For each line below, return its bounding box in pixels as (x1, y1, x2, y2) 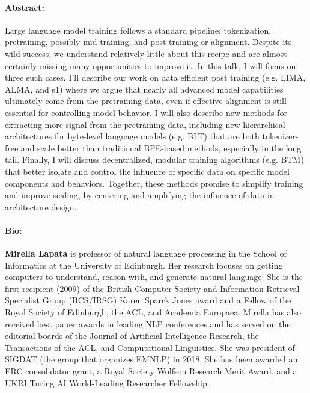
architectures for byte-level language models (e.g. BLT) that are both (5, 130, 260, 142)
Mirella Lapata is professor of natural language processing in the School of (5, 247, 287, 260)
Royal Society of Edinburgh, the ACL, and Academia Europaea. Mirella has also (5, 306, 302, 318)
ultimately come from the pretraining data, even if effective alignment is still (5, 94, 287, 107)
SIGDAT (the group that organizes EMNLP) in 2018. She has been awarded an (5, 353, 298, 365)
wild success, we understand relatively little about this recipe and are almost (5, 47, 287, 59)
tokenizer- (262, 130, 299, 142)
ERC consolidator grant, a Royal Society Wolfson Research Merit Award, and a (5, 365, 297, 377)
